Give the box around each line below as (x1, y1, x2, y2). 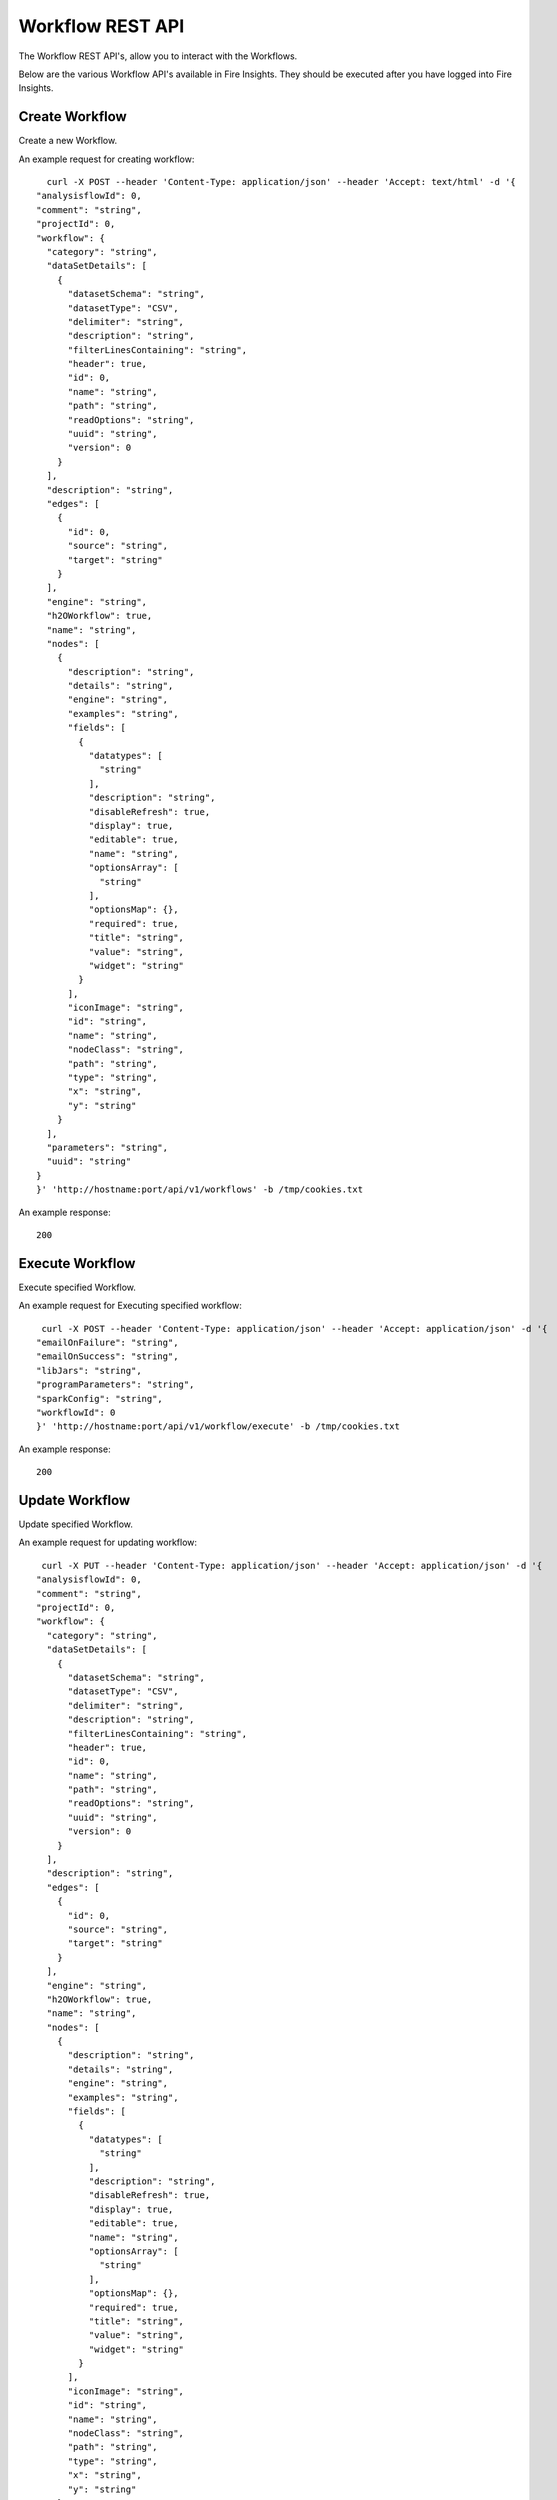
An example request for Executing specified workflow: (18, 1300, 242, 1312)
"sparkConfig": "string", (36, 1393, 164, 1404)
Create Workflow (18, 108, 127, 125)
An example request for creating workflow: (18, 153, 195, 165)
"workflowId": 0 (36, 1406, 116, 1418)
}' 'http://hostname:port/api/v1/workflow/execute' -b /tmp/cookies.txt (36, 1421, 400, 1432)
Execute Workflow (18, 1255, 136, 1272)
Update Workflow (18, 1491, 131, 1509)
